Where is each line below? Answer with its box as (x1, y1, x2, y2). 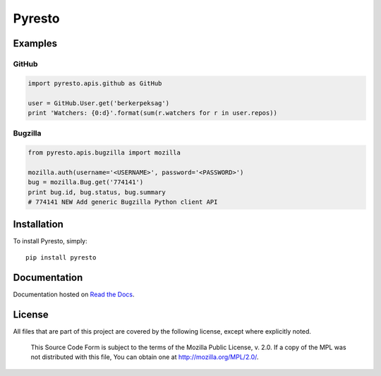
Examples (13, 37, 58, 49)
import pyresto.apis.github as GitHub (28, 79, 162, 87)
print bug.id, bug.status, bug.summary (28, 188, 166, 196)
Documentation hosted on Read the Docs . (13, 290, 135, 298)
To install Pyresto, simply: (13, 237, 87, 245)
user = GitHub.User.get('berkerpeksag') (28, 99, 169, 107)
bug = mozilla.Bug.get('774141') (28, 178, 144, 186)
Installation (13, 219, 64, 231)
